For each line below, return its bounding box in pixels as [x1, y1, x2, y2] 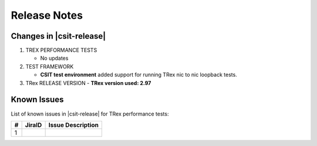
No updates [40, 55, 69, 62]
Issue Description [48, 121, 99, 129]
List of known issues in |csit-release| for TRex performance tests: [11, 110, 169, 117]
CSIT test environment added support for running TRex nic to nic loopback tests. [40, 71, 237, 79]
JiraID [25, 121, 42, 129]
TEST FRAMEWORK [25, 63, 74, 70]
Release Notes [11, 9, 83, 22]
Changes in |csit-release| [11, 31, 106, 41]
